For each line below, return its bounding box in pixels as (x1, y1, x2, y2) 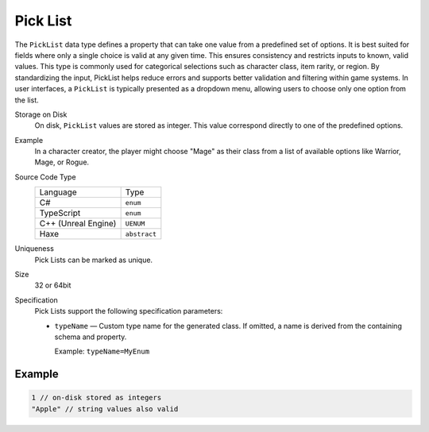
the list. (14, 95, 39, 105)
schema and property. (54, 332, 127, 341)
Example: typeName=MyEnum (54, 346, 150, 357)
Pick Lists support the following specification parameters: (34, 307, 223, 316)
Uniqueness (14, 244, 55, 253)
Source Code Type (14, 172, 76, 182)
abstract (125, 229, 157, 238)
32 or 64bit (34, 280, 71, 290)
